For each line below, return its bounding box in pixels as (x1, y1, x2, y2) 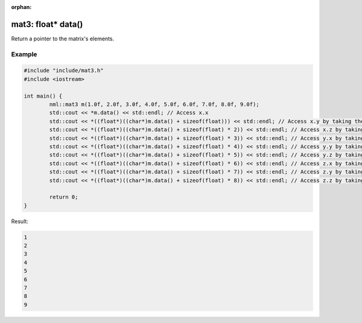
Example (11, 50, 37, 58)
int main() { (24, 92, 63, 99)
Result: (11, 218, 28, 225)
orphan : (11, 4, 32, 10)
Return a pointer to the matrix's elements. (11, 35, 115, 42)
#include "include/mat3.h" (24, 67, 104, 74)
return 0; (49, 193, 78, 201)
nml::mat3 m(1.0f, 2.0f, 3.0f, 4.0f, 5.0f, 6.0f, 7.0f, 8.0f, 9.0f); (49, 101, 259, 108)
